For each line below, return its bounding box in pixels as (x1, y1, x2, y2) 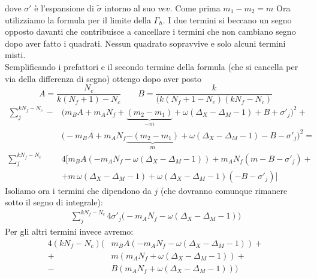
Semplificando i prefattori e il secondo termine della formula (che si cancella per (5, 60, 298, 72)
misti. (5, 48, 26, 61)
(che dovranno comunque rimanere (160, 184, 288, 196)
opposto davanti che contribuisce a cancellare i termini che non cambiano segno (5, 25, 296, 38)
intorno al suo (104, 2, 155, 14)
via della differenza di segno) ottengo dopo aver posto (5, 72, 202, 84)
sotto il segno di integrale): (5, 196, 103, 208)
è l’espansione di (34, 2, 95, 14)
